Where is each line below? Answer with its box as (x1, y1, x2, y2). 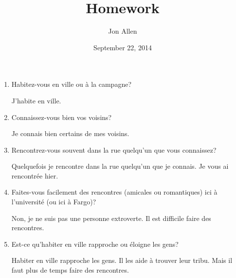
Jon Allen (108, 26, 137, 36)
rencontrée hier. (11, 170, 58, 180)
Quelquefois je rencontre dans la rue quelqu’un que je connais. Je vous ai (11, 161, 229, 171)
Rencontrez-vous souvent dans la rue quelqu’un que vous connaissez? (11, 144, 217, 155)
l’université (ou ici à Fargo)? (11, 197, 96, 207)
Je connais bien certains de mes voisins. (11, 128, 129, 139)
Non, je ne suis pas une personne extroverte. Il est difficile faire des (11, 213, 211, 223)
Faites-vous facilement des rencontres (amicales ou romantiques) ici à (11, 187, 218, 197)
